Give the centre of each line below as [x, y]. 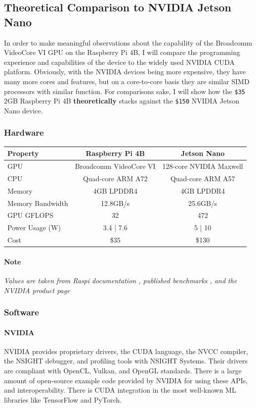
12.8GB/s [115, 203]
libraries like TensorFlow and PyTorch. [63, 399]
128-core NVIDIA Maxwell [203, 166]
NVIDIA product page [37, 290]
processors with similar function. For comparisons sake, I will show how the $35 [125, 91]
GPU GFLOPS [30, 215]
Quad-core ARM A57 [203, 178]
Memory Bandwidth [38, 203]
